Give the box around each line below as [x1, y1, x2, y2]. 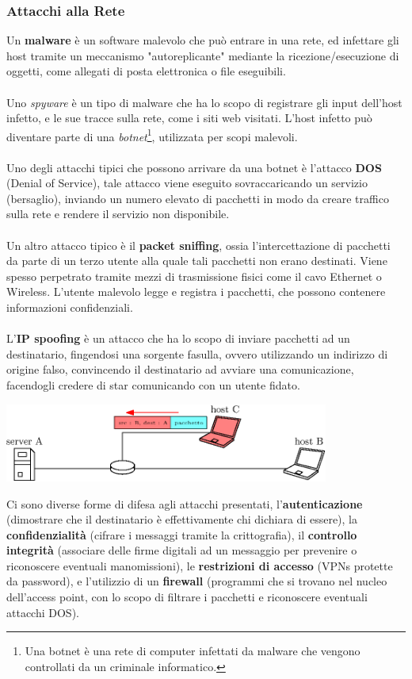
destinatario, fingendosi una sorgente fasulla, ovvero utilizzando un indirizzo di [6, 345, 388, 362]
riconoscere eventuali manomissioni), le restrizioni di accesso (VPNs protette [6, 557, 393, 574]
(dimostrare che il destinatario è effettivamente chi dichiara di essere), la [6, 511, 358, 527]
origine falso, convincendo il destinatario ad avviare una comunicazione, [6, 361, 354, 378]
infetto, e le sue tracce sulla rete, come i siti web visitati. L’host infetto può [6, 109, 372, 126]
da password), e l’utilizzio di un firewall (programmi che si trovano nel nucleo [6, 573, 387, 589]
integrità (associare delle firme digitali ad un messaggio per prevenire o [6, 542, 357, 558]
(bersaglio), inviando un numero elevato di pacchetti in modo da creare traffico [6, 190, 389, 206]
